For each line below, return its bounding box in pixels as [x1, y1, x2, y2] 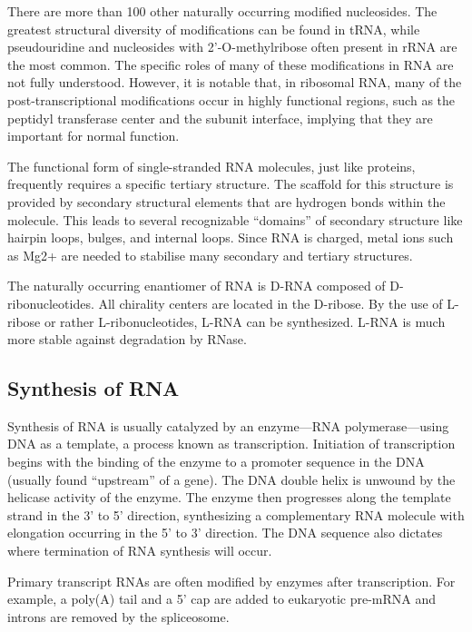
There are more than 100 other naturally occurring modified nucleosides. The [7, 2, 438, 20]
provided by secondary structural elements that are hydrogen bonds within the [7, 192, 446, 211]
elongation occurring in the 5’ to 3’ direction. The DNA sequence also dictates [7, 523, 443, 542]
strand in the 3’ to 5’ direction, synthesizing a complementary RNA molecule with [7, 505, 465, 524]
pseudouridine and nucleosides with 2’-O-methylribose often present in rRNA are [7, 37, 457, 56]
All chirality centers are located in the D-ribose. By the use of [98, 293, 443, 312]
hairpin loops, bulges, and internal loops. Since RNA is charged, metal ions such [7, 228, 454, 247]
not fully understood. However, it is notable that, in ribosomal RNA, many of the [7, 73, 462, 92]
